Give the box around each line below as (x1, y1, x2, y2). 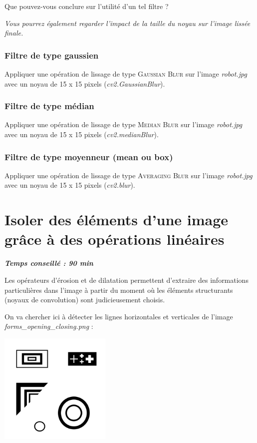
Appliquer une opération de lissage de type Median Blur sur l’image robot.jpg (4, 119, 243, 130)
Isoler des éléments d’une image (4, 209, 229, 230)
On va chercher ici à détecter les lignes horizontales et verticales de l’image (4, 311, 233, 321)
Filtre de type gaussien (4, 49, 99, 61)
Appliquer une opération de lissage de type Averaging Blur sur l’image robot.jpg (4, 170, 253, 180)
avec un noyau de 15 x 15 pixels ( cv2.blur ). (4, 180, 135, 190)
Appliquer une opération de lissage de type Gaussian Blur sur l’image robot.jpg (4, 69, 247, 79)
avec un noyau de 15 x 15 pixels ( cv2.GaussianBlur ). (4, 78, 165, 89)
